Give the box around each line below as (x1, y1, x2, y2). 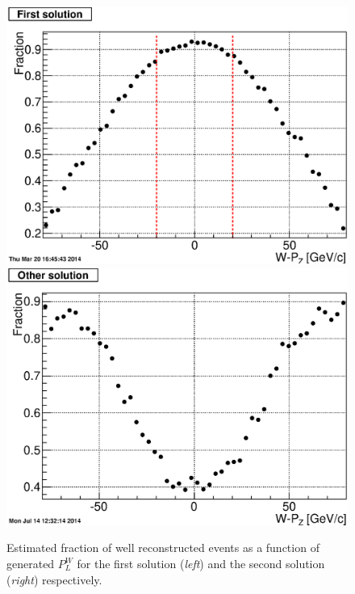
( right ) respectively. (6, 571, 102, 588)
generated (6, 555, 55, 572)
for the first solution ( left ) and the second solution (77, 555, 325, 572)
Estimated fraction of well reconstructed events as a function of (6, 539, 319, 556)
